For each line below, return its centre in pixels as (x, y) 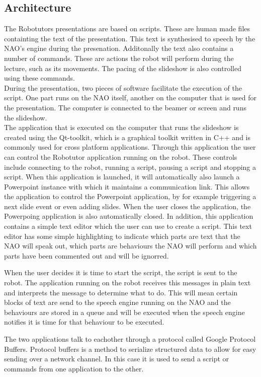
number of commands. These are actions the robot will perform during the (119, 58)
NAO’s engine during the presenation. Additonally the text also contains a (119, 48)
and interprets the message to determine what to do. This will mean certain (121, 292)
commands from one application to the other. (74, 368)
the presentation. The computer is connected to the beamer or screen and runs (125, 107)
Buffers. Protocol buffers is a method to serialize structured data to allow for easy (130, 349)
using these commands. (39, 78)
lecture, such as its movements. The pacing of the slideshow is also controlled (123, 68)
